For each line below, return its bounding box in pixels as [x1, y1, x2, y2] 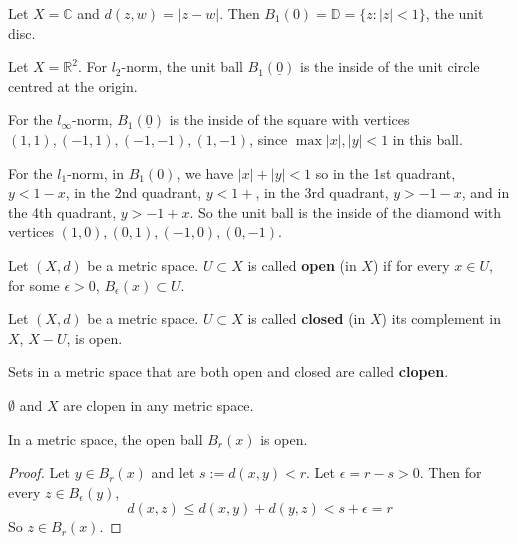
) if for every [372, 254, 450, 275]
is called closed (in [247, 308, 366, 329]
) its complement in [381, 308, 501, 329]
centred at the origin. [8, 75, 138, 96]
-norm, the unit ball [121, 56, 243, 77]
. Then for [419, 462, 482, 483]
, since [249, 128, 288, 149]
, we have [176, 162, 234, 183]
